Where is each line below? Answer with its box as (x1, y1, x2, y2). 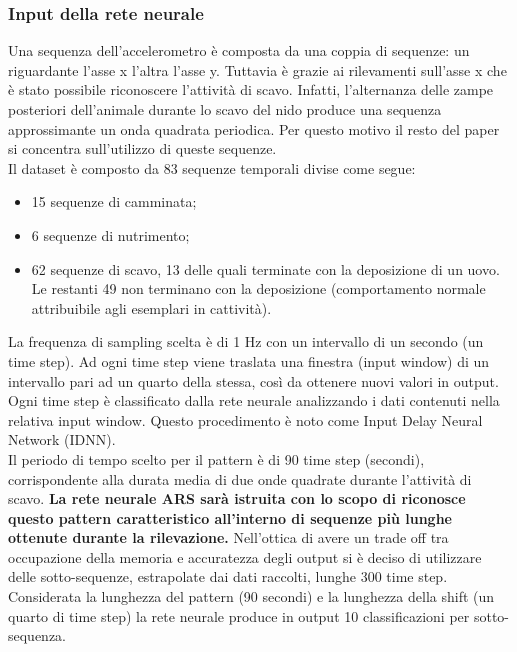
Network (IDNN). (8, 429, 116, 450)
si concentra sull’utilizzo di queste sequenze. (8, 138, 277, 159)
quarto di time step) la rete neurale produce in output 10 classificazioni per (8, 605, 470, 626)
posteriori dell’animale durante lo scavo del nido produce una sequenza (8, 99, 442, 119)
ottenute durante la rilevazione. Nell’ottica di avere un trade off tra (8, 527, 449, 548)
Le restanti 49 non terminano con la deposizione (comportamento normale (31, 278, 486, 299)
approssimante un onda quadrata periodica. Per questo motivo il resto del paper (8, 118, 500, 139)
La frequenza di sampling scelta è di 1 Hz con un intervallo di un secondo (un (8, 331, 484, 352)
